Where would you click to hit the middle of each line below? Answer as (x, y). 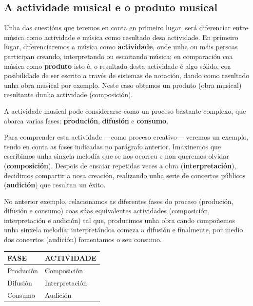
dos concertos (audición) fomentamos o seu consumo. (83, 239)
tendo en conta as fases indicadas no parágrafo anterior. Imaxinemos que (113, 146)
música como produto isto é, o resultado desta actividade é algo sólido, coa (117, 66)
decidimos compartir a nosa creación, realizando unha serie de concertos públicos (125, 175)
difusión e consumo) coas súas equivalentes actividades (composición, (107, 211)
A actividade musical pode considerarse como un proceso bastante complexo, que (125, 111)
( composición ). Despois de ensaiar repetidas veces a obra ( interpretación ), (120, 165)
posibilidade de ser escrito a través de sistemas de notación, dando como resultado (127, 75)
